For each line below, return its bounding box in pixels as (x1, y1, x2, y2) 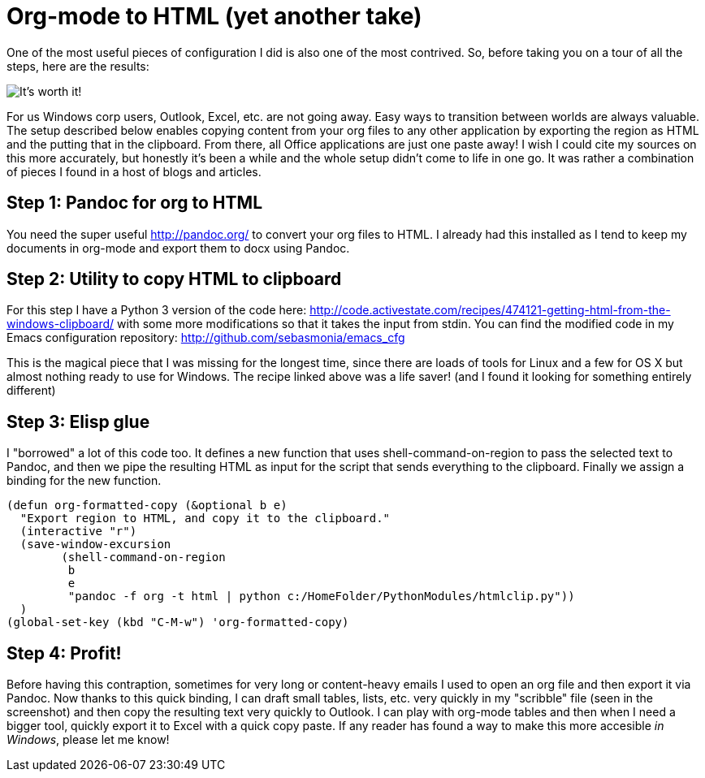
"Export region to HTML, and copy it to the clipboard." (19, 512, 391, 525)
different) (6, 383, 56, 398)
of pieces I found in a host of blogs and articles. (6, 164, 262, 179)
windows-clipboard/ (6, 317, 115, 331)
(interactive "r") (19, 525, 137, 538)
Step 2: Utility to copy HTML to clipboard (6, 269, 342, 290)
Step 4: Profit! (6, 642, 122, 663)
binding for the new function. (6, 473, 162, 488)
